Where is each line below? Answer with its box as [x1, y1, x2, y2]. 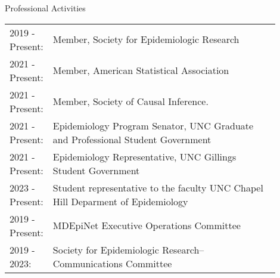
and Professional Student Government [52, 132, 211, 146]
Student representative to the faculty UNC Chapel [52, 180, 263, 194]
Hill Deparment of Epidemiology [52, 194, 188, 208]
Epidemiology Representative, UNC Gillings [52, 149, 237, 163]
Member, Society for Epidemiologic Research [52, 32, 239, 47]
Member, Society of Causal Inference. [52, 94, 209, 109]
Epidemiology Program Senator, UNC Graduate [52, 118, 254, 132]
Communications [52, 256, 123, 270]
